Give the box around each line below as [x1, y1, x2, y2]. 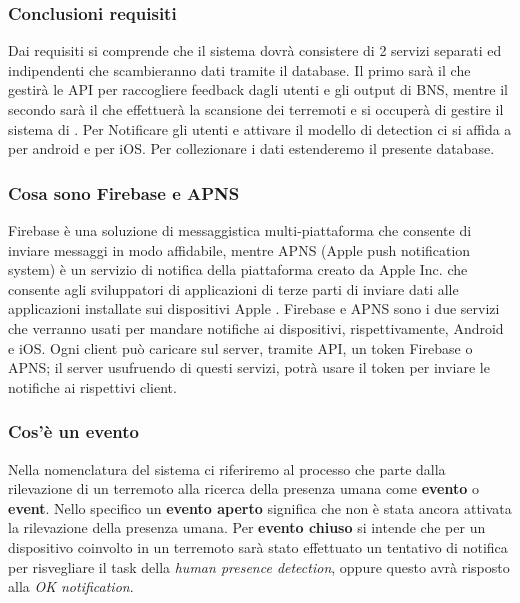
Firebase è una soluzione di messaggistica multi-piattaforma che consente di [8, 220, 472, 240]
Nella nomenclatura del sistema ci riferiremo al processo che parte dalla [8, 458, 446, 479]
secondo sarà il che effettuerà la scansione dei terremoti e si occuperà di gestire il [8, 99, 504, 119]
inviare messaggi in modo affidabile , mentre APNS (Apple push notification [8, 239, 471, 260]
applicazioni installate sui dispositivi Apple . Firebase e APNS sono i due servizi [8, 298, 500, 319]
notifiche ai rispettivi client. [8, 376, 177, 397]
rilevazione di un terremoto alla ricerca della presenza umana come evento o [8, 478, 479, 499]
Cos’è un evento [8, 419, 140, 444]
